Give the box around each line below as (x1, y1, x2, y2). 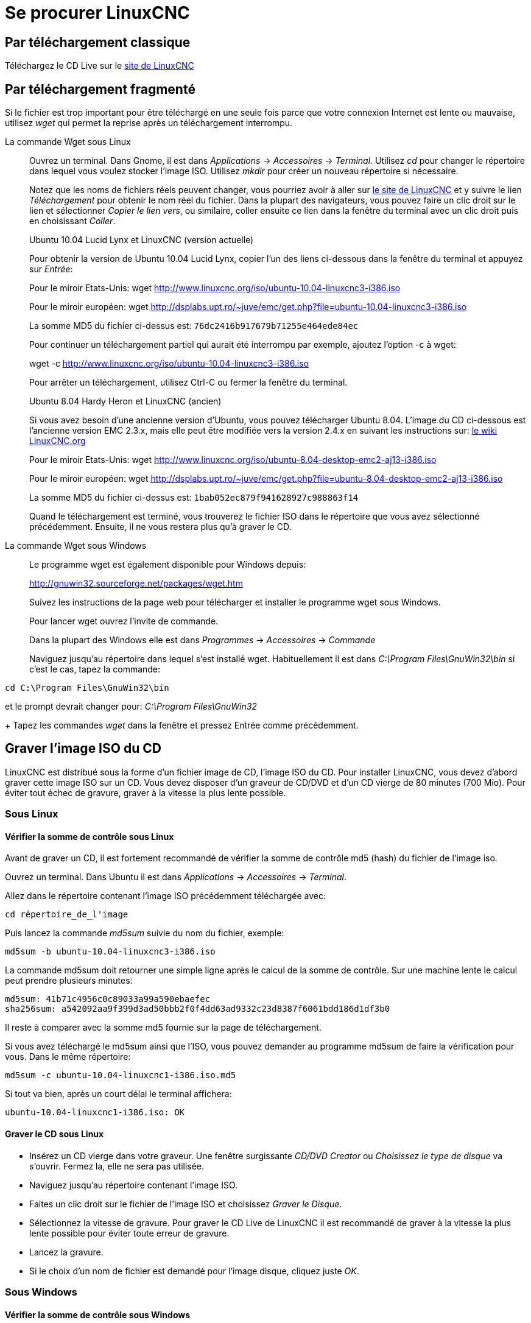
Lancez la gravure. (29, 1246, 104, 1257)
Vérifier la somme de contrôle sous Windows (5, 1309, 191, 1320)
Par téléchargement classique (5, 34, 191, 50)
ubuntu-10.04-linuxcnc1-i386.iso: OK (5, 1107, 185, 1118)
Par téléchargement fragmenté (5, 81, 195, 97)
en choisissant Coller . (29, 216, 116, 227)
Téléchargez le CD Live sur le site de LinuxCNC (5, 60, 194, 71)
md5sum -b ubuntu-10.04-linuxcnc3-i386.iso (5, 947, 216, 957)
